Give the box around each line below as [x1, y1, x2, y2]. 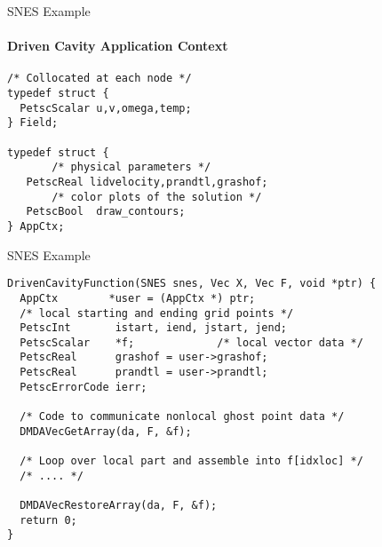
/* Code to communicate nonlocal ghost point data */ [20, 410, 345, 424]
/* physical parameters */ [52, 161, 211, 174]
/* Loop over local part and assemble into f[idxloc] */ [20, 455, 363, 468]
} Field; [7, 116, 59, 130]
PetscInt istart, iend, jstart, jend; [20, 321, 287, 335]
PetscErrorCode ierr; [20, 380, 147, 393]
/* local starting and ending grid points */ [20, 306, 294, 320]
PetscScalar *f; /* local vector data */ [20, 336, 363, 349]
